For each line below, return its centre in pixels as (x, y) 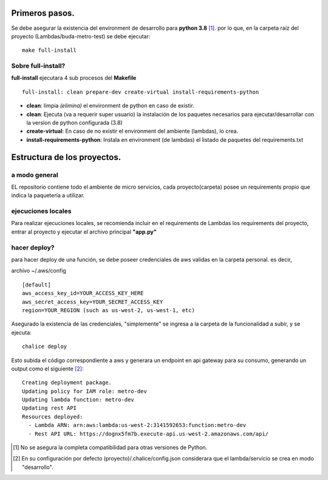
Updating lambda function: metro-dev (78, 400)
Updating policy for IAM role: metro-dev (84, 391)
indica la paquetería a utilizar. (48, 195)
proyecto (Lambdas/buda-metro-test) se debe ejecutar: (81, 36)
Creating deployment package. (67, 383)
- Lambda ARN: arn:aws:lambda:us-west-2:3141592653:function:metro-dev (137, 425)
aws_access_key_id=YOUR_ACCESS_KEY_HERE (83, 293)
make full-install (50, 50)
